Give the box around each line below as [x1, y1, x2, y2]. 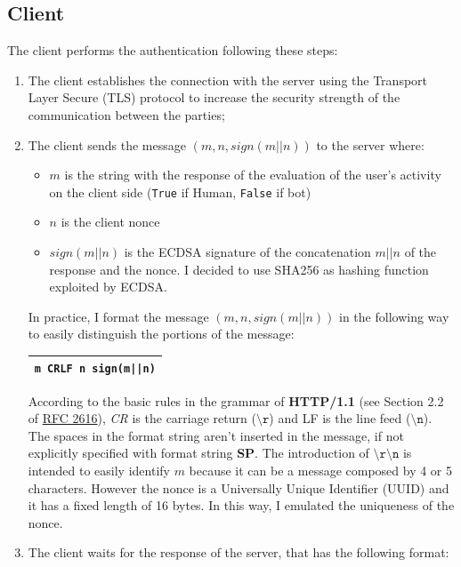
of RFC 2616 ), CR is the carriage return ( [28, 409, 256, 427]
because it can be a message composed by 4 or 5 [189, 461, 453, 480]
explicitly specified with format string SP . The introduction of [28, 443, 369, 462]
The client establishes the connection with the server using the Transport [28, 70, 428, 89]
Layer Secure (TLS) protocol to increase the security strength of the [28, 88, 400, 107]
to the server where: [316, 135, 425, 154]
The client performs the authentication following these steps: [7, 41, 338, 60]
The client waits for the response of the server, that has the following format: [28, 543, 449, 562]
